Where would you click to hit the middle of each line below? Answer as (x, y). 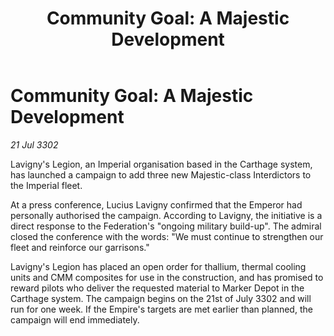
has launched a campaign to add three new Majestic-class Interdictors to (161, 174)
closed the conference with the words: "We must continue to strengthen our (167, 236)
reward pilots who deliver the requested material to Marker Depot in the (157, 288)
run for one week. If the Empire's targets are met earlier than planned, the (161, 309)
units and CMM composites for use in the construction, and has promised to (167, 277)
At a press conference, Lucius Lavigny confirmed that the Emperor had (156, 204)
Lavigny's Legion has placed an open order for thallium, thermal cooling (158, 266)
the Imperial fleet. (46, 185)
